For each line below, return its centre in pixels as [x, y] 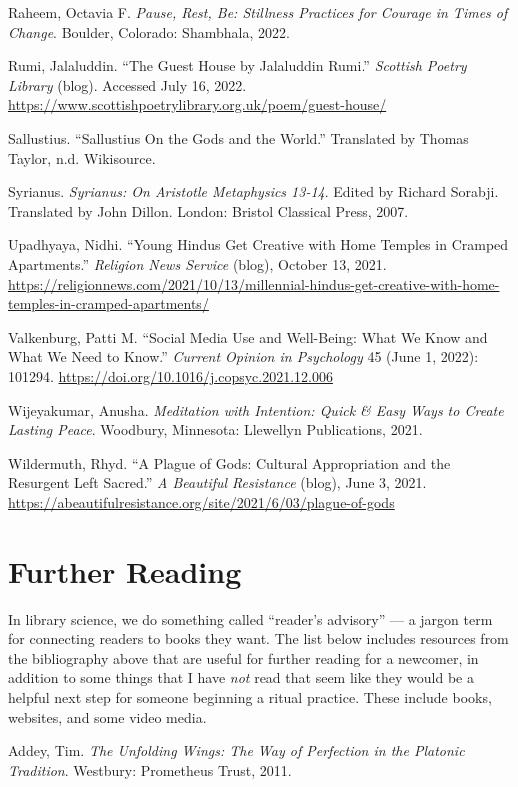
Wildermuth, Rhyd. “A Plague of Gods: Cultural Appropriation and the [229, 462]
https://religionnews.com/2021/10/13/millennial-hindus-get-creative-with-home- [254, 283]
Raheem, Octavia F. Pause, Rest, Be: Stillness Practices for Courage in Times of [258, 12]
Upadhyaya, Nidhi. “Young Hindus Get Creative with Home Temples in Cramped [258, 244]
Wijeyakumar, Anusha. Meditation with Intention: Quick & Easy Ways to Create [256, 409]
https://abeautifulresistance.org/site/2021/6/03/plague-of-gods [201, 501]
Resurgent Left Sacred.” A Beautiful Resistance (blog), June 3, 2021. [217, 482]
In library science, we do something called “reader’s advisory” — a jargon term [250, 618]
